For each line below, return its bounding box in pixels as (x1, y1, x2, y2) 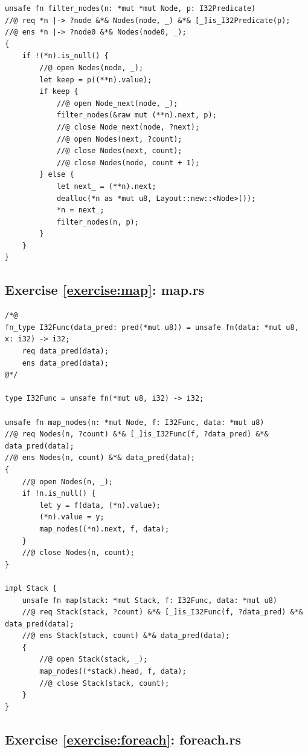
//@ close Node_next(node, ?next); (56, 122, 200, 131)
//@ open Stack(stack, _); (39, 655, 148, 664)
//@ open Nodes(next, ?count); (56, 134, 182, 143)
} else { (39, 170, 74, 179)
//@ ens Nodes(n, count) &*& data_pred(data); (5, 453, 195, 462)
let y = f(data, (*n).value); (39, 501, 161, 510)
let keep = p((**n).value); (39, 75, 152, 84)
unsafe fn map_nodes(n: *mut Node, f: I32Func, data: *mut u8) (5, 418, 265, 427)
